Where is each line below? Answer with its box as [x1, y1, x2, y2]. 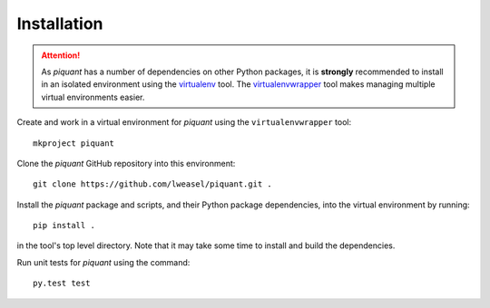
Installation [16, 14, 103, 34]
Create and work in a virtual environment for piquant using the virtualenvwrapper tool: [16, 117, 352, 128]
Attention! [41, 50, 81, 61]
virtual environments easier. [41, 91, 145, 102]
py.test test [33, 278, 91, 289]
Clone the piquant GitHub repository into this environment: [16, 158, 236, 168]
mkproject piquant [33, 138, 115, 149]
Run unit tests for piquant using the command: [16, 256, 191, 267]
